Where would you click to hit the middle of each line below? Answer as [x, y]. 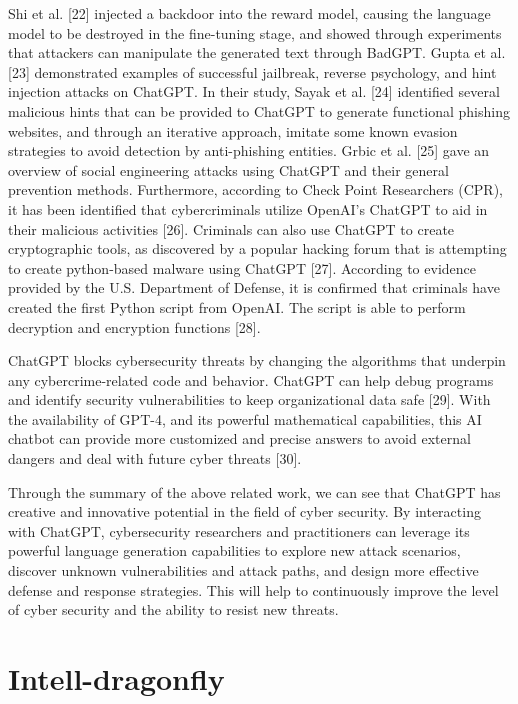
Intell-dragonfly [116, 678]
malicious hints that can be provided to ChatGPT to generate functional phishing [259, 110]
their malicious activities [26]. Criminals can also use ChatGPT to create [231, 228]
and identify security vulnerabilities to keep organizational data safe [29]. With [249, 399]
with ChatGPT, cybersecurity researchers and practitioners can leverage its [239, 530]
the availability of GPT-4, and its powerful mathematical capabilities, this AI [245, 418]
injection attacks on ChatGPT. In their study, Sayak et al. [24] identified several [254, 91]
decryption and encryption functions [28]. [134, 326]
